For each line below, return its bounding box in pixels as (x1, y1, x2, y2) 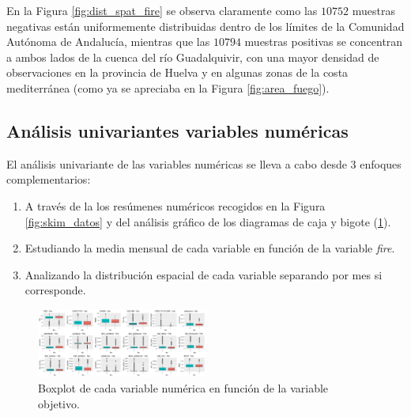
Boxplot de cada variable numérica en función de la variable (38, 380, 329, 396)
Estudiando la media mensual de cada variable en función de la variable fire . (25, 240, 395, 256)
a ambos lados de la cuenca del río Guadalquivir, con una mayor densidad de (6, 48, 379, 65)
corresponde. (25, 282, 86, 298)
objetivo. (38, 395, 80, 411)
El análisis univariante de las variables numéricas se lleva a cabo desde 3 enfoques (6, 155, 402, 172)
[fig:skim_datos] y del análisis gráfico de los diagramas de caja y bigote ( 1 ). (25, 213, 391, 229)
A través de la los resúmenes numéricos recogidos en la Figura (25, 197, 326, 214)
